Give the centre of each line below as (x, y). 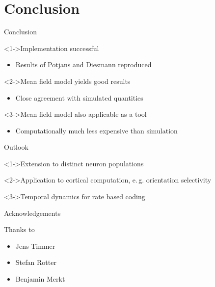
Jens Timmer (35, 246)
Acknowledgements (32, 213)
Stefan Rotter (36, 262)
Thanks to (19, 229)
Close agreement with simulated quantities (79, 97)
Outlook (16, 147)
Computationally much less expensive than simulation (96, 130)
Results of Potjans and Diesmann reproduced (83, 65)
